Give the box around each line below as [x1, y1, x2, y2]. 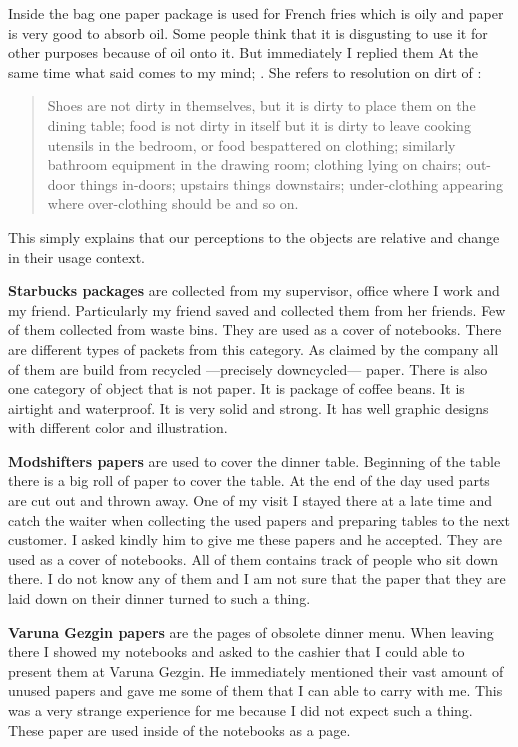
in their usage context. [8, 246, 146, 267]
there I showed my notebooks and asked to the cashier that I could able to [8, 641, 465, 662]
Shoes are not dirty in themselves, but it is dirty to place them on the [47, 95, 476, 116]
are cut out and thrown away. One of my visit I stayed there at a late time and [8, 490, 493, 511]
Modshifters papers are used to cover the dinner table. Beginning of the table [8, 450, 501, 471]
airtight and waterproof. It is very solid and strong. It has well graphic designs [8, 397, 489, 418]
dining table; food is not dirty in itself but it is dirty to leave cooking [47, 114, 471, 135]
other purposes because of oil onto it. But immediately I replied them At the [8, 42, 478, 63]
